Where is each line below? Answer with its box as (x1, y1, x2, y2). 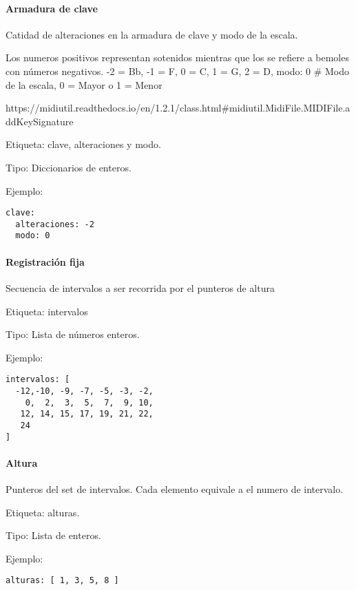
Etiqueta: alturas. (6, 505, 80, 519)
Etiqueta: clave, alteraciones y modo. (6, 137, 161, 151)
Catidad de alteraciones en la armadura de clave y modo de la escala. (6, 27, 298, 41)
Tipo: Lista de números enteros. (6, 327, 140, 341)
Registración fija (6, 254, 85, 268)
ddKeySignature (6, 114, 74, 128)
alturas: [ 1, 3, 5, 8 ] (6, 576, 119, 586)
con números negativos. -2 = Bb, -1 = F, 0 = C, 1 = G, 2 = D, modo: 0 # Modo (6, 63, 349, 78)
